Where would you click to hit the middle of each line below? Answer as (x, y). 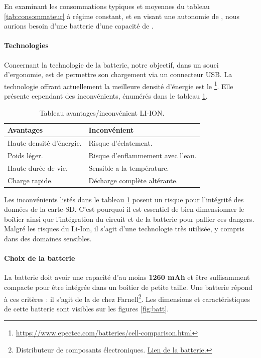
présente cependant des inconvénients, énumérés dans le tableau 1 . (106, 96)
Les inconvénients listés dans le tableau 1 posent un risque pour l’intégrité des (124, 199)
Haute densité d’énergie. (45, 143)
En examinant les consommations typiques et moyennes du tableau (107, 6)
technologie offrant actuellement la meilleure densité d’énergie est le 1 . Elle (119, 85)
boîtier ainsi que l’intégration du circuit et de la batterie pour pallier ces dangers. (129, 219)
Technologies (26, 45)
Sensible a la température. (129, 167)
